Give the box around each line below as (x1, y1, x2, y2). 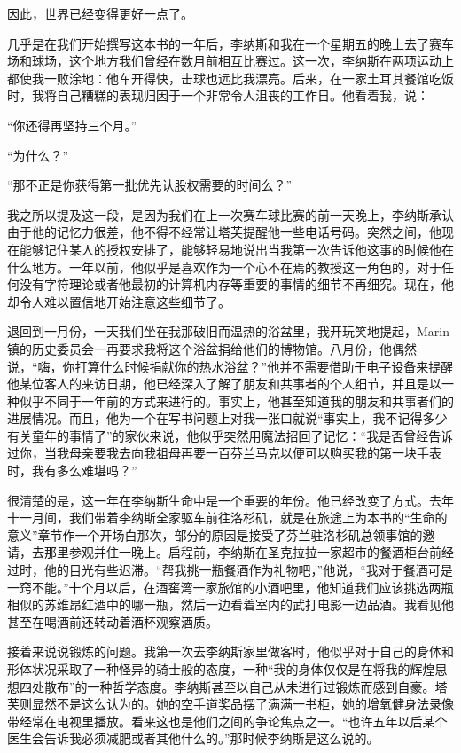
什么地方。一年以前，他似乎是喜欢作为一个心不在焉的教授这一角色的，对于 (7, 257, 441, 276)
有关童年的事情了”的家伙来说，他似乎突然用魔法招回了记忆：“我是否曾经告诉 (7, 426, 454, 444)
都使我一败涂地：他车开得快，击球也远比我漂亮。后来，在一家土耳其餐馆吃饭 (7, 68, 454, 87)
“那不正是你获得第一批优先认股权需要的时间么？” (7, 176, 293, 194)
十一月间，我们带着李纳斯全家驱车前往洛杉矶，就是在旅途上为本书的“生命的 (7, 508, 448, 527)
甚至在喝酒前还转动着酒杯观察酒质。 (7, 612, 218, 631)
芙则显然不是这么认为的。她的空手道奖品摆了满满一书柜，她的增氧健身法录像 (7, 694, 454, 713)
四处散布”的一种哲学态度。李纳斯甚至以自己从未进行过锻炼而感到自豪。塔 (19, 677, 448, 695)
